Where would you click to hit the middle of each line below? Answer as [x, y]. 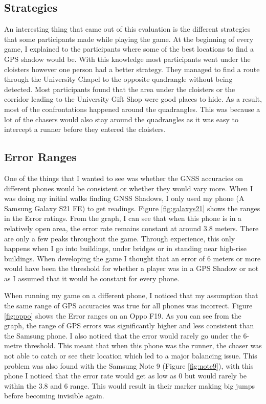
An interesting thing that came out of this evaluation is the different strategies [127, 29]
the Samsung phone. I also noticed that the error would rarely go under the [123, 335]
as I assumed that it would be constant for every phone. [92, 278]
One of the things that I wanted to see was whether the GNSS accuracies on [124, 178]
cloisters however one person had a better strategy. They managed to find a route [132, 69]
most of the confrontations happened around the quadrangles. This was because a [132, 109]
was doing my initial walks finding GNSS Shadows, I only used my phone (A [124, 198]
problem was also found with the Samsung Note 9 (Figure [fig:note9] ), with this [129, 365]
